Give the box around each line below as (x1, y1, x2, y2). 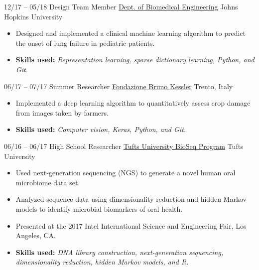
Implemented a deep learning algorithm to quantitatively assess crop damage (15, 98, 251, 108)
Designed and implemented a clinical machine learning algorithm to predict (15, 28, 246, 38)
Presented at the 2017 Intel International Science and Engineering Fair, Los (15, 220, 247, 231)
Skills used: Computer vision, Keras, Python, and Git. (15, 124, 186, 135)
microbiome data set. (15, 177, 80, 187)
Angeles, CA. (15, 230, 56, 241)
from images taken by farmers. (15, 107, 109, 118)
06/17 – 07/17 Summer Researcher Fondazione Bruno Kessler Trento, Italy (4, 81, 233, 91)
